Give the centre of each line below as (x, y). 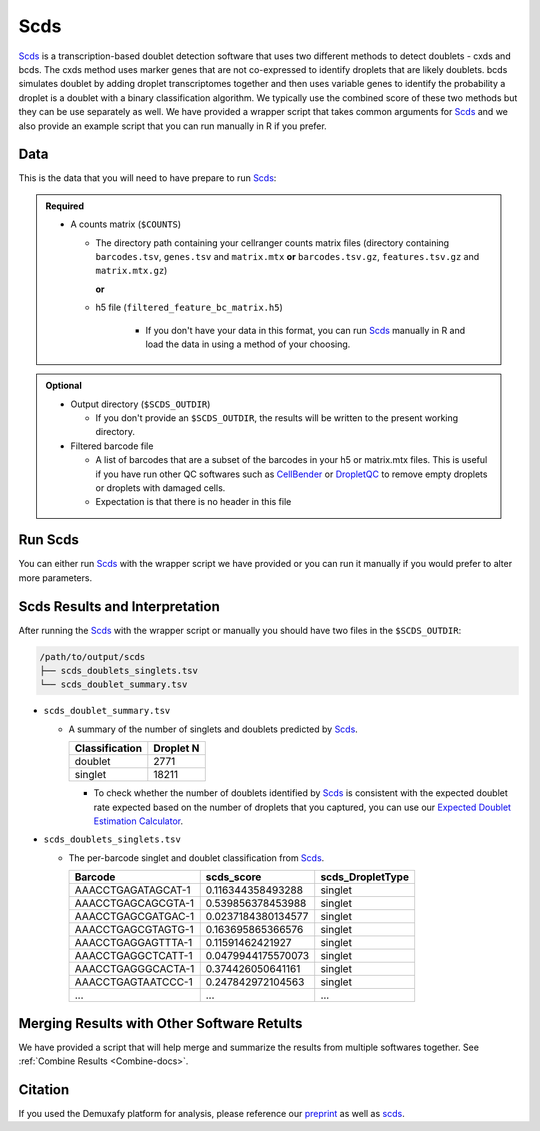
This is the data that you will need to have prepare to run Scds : (147, 178)
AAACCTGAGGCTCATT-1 (133, 956)
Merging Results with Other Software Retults (160, 1023)
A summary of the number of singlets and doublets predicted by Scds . (213, 729)
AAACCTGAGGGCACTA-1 (134, 969)
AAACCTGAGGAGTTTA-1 (133, 943)
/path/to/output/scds (92, 656)
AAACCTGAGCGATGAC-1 (134, 917)
